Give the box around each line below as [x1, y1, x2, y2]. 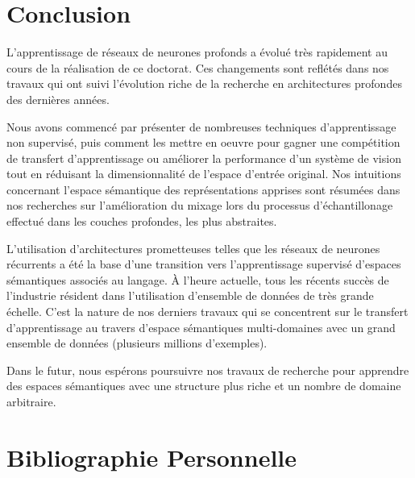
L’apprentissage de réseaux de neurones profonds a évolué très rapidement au [6, 44, 388, 60]
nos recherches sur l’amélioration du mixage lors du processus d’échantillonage [6, 197, 393, 214]
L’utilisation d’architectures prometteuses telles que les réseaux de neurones [6, 239, 380, 256]
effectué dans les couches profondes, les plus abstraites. [6, 213, 277, 230]
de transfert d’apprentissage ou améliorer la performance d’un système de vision [6, 149, 401, 166]
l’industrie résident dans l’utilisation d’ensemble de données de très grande [6, 287, 374, 304]
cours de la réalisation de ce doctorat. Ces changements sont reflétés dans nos [6, 59, 389, 76]
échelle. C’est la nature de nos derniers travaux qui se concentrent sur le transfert [6, 303, 409, 320]
